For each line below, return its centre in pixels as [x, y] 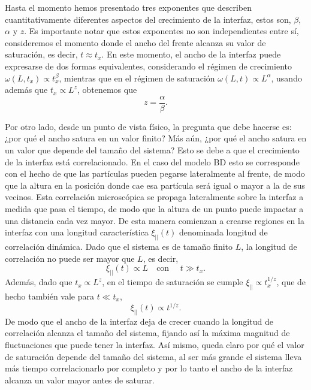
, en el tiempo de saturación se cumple [173, 282]
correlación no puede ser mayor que [70, 258]
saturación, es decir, [41, 54]
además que [26, 90]
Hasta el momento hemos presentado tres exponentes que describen [128, 7]
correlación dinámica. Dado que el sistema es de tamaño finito [119, 247]
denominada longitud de [223, 232]
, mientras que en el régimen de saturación [137, 78]
